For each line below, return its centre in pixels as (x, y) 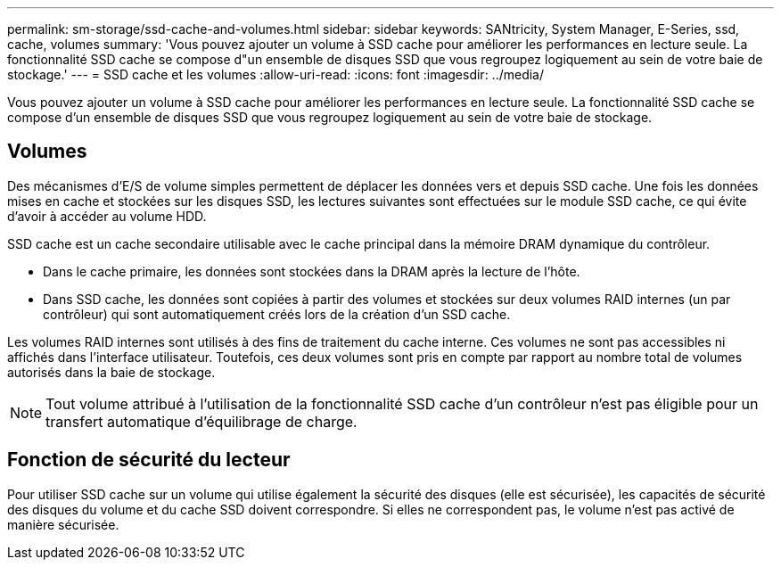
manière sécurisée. (63, 524)
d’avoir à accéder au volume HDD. (107, 216)
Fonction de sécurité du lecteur (149, 460)
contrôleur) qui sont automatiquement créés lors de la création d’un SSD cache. (277, 314)
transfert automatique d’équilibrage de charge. (201, 421)
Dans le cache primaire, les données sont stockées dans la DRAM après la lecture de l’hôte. (312, 271)
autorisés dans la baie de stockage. (111, 372)
